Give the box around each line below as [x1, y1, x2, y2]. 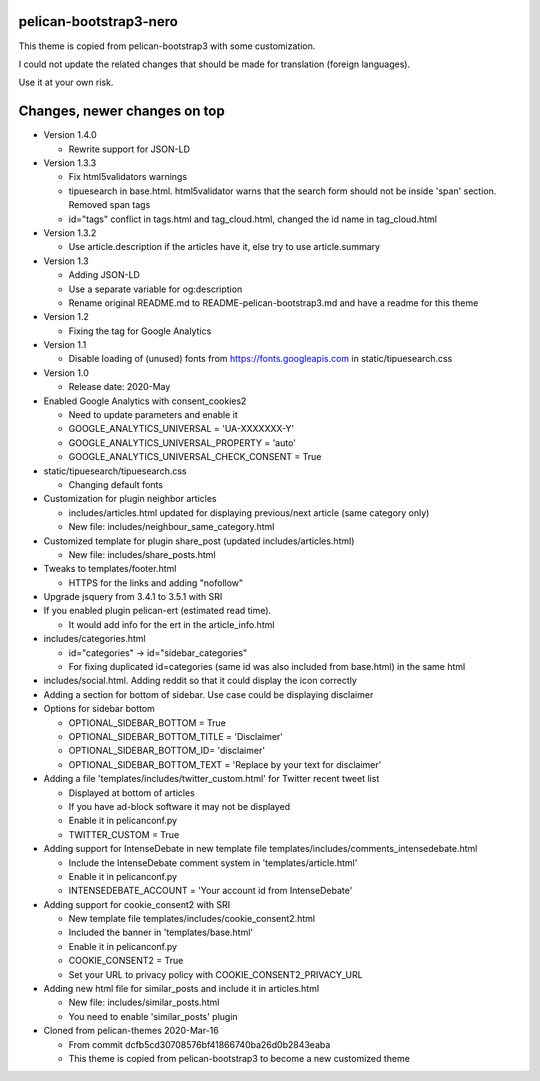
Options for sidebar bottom [43, 703, 155, 715]
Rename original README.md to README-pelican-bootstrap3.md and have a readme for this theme [68, 296, 479, 309]
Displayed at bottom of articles [68, 786, 195, 799]
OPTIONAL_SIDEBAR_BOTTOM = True [68, 716, 227, 729]
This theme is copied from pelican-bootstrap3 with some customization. [18, 40, 316, 52]
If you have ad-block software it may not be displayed [68, 800, 291, 812]
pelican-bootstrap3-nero [18, 13, 179, 30]
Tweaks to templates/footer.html [43, 563, 177, 575]
